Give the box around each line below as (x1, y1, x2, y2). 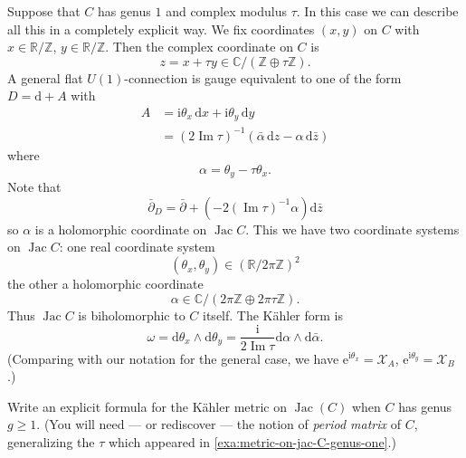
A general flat (7, 68, 83, 87)
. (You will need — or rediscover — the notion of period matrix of (36, 415, 402, 434)
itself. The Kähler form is (203, 305, 344, 324)
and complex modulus (166, 2, 288, 20)
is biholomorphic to (78, 305, 185, 324)
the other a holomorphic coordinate (7, 274, 204, 293)
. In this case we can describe (296, 2, 459, 20)
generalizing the (7, 432, 95, 451)
